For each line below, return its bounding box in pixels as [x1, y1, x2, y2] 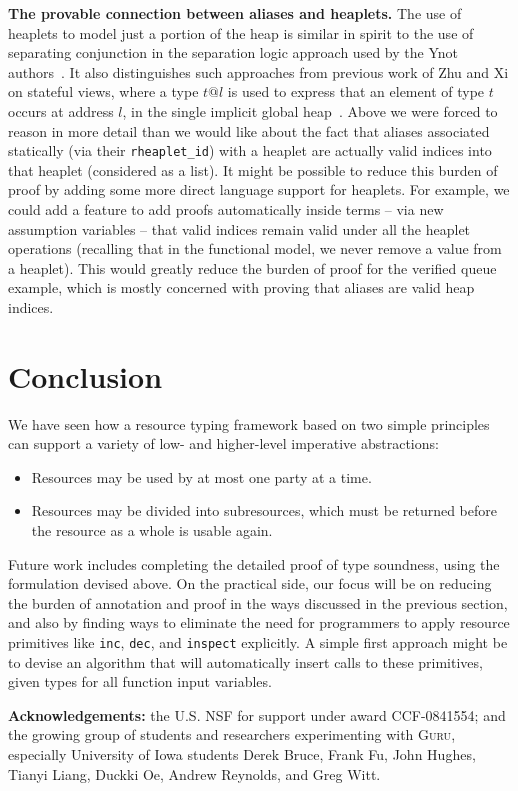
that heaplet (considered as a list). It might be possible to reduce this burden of [8, 159, 498, 180]
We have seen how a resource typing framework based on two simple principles [8, 413, 490, 434]
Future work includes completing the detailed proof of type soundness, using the [8, 553, 500, 574]
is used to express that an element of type [227, 81, 485, 102]
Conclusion [8, 355, 163, 396]
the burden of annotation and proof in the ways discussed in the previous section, [8, 592, 508, 613]
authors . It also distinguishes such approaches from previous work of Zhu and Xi [8, 61, 509, 82]
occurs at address [8, 100, 114, 121]
